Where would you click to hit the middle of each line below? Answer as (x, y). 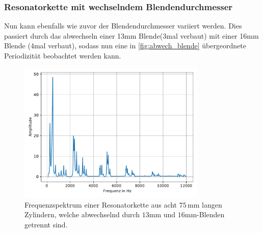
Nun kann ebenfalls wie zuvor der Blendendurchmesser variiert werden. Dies (123, 26)
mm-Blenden (205, 214)
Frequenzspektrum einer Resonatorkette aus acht (101, 204)
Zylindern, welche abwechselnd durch (82, 214)
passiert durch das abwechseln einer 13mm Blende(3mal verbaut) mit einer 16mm (131, 35)
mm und (162, 214)
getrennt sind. (46, 224)
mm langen (205, 204)
